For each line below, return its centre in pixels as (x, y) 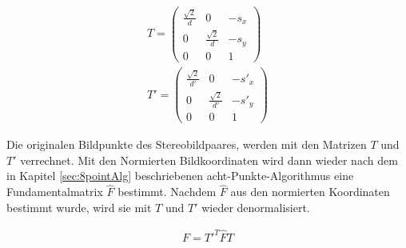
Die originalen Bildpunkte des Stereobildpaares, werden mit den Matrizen (187, 144)
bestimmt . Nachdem (167, 192)
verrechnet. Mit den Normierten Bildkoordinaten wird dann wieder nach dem (209, 160)
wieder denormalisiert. (256, 207)
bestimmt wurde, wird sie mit (79, 207)
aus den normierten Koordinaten (310, 192)
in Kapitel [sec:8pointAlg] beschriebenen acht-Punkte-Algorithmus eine (180, 176)
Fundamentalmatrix (55, 192)
